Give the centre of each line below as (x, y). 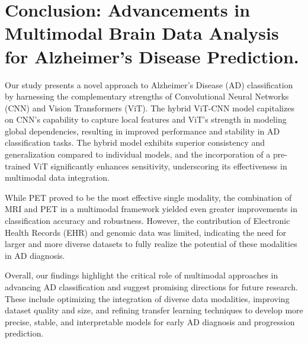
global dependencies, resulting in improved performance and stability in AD (142, 131)
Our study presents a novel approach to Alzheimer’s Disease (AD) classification (149, 84)
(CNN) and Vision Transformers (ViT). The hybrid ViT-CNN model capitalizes (150, 108)
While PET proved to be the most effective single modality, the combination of (148, 197)
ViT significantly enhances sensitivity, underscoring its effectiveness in (160, 166)
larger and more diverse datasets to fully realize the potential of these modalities (151, 244)
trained (18, 166)
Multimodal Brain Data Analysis (142, 33)
